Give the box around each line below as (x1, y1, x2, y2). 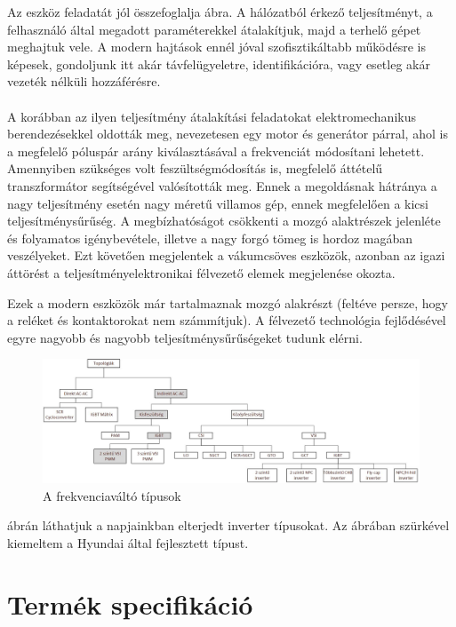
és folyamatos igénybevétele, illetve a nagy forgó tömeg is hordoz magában (7, 228, 413, 247)
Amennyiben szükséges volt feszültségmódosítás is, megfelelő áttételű (7, 159, 383, 178)
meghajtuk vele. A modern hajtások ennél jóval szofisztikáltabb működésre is (7, 37, 427, 56)
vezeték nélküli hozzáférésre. (7, 72, 161, 91)
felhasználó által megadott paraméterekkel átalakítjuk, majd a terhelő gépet (7, 20, 421, 38)
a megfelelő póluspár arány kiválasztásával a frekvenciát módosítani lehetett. (7, 141, 425, 160)
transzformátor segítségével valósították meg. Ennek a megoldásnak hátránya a (7, 176, 437, 194)
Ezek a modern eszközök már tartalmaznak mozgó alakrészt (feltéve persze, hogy (7, 293, 448, 312)
